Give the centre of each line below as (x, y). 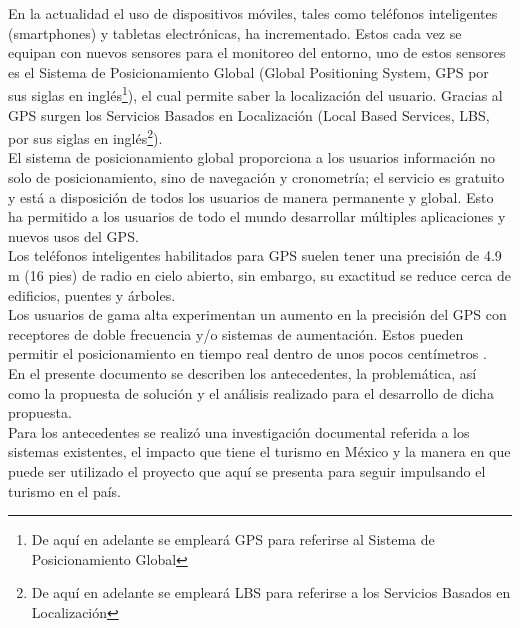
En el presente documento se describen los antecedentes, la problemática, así (242, 373)
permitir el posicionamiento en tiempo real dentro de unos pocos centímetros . (247, 353)
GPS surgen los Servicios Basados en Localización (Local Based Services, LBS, (249, 114)
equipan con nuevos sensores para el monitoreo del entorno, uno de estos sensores (257, 52)
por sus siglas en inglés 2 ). (85, 136)
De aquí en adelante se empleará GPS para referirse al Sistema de (233, 539)
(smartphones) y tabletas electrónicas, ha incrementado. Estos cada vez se (235, 32)
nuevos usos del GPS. (73, 235)
